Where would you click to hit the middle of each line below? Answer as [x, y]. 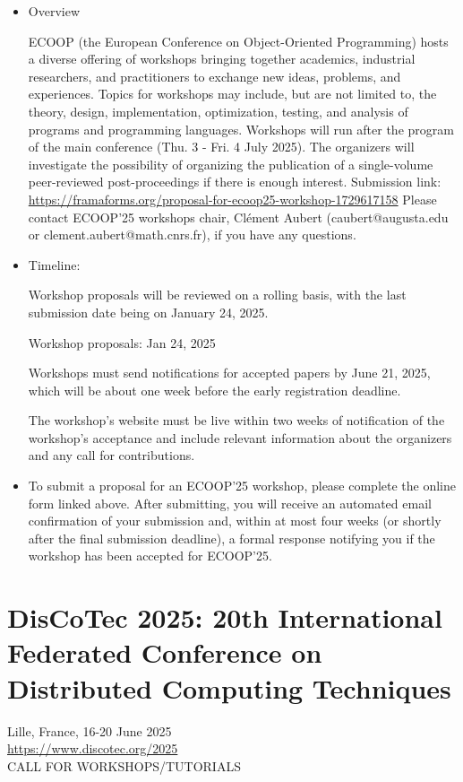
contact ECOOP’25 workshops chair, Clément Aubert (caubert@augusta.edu [238, 217]
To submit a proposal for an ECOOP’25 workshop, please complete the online [242, 486]
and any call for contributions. [111, 455]
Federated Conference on [165, 652]
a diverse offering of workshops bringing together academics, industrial [222, 59]
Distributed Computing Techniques [229, 687]
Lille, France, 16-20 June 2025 [90, 730]
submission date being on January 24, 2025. [148, 312]
